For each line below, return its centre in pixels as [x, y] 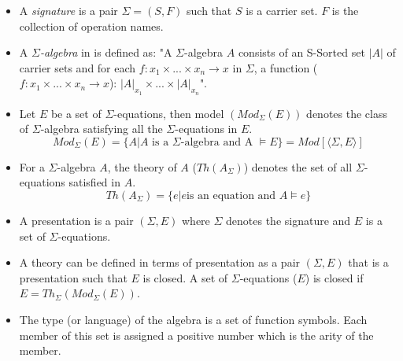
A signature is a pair [68, 10]
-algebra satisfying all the [102, 129]
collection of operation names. [91, 26]
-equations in [206, 129]
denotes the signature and [288, 220]
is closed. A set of [185, 277]
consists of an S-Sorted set [301, 52]
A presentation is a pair [76, 220]
